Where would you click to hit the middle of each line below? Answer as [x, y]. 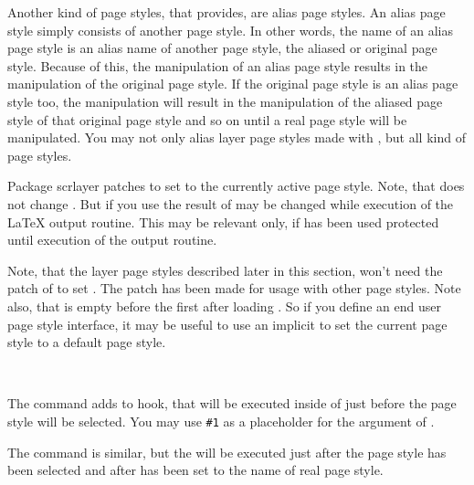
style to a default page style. [87, 342]
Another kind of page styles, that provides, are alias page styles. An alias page [226, 12]
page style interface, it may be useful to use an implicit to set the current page [227, 324]
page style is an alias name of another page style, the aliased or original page [222, 48]
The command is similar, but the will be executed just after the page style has [227, 452]
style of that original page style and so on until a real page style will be [207, 119]
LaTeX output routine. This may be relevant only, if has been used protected [223, 221]
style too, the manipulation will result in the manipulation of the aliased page [225, 101]
